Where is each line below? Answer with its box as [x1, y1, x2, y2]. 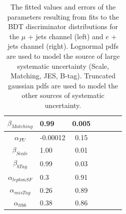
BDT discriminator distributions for [8, 21, 118, 32]
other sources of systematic [21, 90, 104, 100]
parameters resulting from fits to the [7, 11, 119, 22]
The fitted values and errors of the [10, 2, 116, 12]
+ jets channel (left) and [27, 31, 103, 41]
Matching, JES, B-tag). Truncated [10, 70, 115, 81]
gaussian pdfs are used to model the [8, 80, 118, 90]
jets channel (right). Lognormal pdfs [7, 41, 118, 51]
